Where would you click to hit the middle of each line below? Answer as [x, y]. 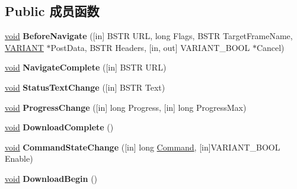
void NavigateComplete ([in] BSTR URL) [86, 67]
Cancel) [270, 47]
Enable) [19, 158]
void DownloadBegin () [51, 178]
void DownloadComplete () [59, 127]
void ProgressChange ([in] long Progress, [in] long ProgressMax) [126, 107]
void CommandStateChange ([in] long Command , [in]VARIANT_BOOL [143, 147]
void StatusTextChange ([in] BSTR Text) [85, 87]
